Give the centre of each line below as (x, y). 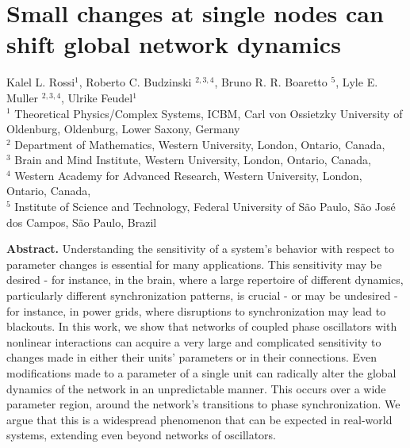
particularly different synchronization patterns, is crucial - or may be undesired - (202, 295)
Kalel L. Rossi (41, 82)
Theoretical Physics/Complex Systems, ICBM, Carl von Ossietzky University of (209, 113)
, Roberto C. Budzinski (135, 82)
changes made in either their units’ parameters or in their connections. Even (192, 357)
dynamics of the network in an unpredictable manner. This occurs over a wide (196, 388)
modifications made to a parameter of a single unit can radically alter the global (201, 373)
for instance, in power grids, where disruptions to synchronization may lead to (196, 310)
